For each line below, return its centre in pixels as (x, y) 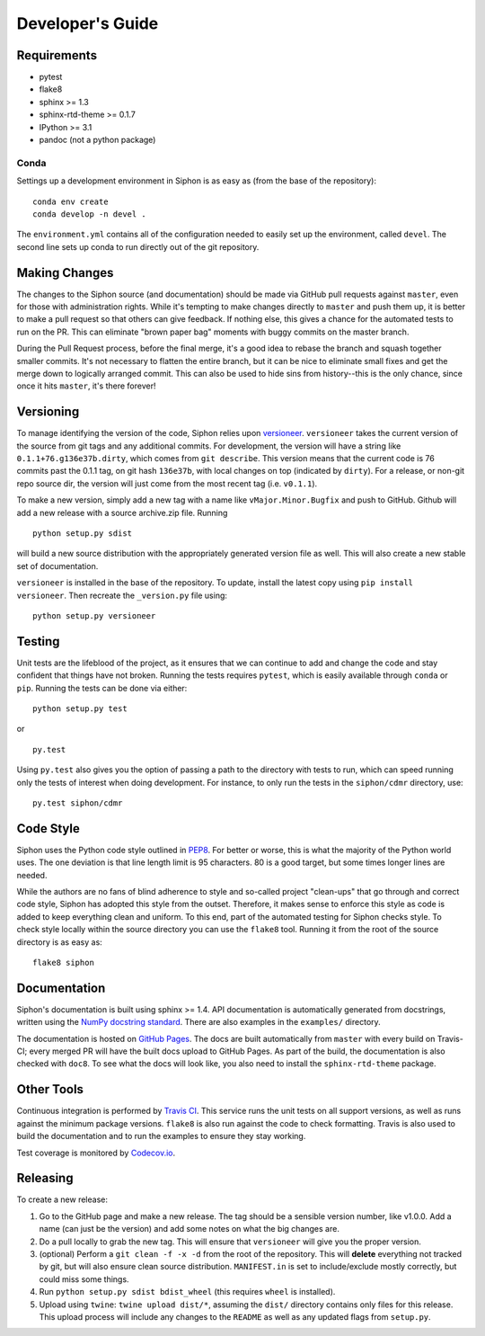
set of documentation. (57, 566)
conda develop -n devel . (90, 214)
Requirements (57, 55)
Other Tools (50, 1089)
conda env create (71, 201)
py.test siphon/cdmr (78, 803)
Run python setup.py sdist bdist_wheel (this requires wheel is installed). (187, 1292)
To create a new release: (62, 1199)
